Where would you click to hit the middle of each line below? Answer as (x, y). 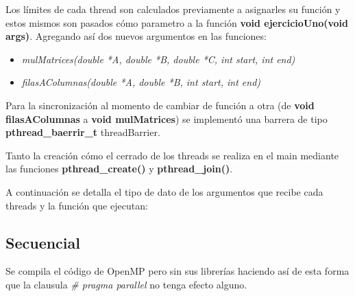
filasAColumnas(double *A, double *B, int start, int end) (141, 82)
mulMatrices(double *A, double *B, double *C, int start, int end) (158, 59)
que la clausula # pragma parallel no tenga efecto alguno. (126, 284)
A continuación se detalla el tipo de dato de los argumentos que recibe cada (164, 191)
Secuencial (43, 242)
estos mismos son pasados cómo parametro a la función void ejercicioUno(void (177, 22)
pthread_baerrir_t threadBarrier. (83, 132)
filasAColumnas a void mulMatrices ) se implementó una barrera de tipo (167, 118)
